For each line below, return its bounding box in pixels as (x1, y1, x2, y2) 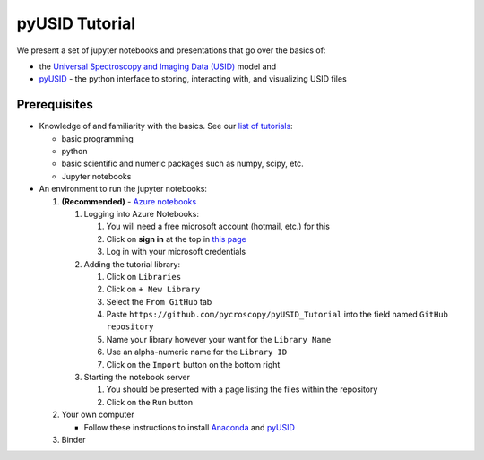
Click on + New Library (106, 283, 201, 295)
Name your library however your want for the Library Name (106, 334, 332, 344)
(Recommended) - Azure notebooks (61, 195, 197, 206)
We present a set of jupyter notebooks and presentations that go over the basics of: (16, 45, 326, 56)
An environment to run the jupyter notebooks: (39, 184, 208, 195)
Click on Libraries (106, 271, 182, 282)
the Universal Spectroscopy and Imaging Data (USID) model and (39, 61, 277, 72)
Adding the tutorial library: (83, 258, 181, 269)
